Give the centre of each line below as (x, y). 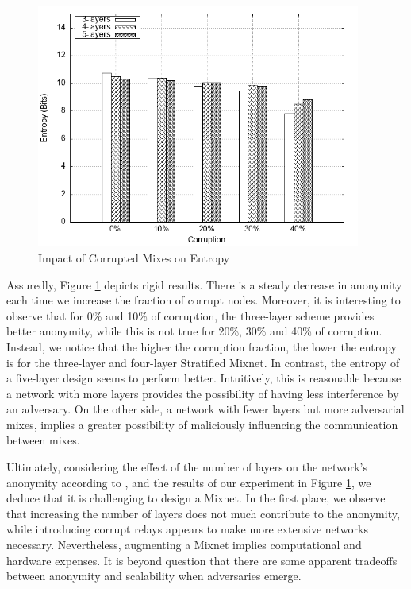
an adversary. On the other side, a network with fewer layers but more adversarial (205, 409)
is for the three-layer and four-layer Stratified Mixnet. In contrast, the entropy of (203, 362)
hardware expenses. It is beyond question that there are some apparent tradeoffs (202, 560)
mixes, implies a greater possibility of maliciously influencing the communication (202, 424)
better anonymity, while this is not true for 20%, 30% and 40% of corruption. (194, 331)
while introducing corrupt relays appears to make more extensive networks (187, 529)
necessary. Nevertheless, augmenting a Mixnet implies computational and (184, 545)
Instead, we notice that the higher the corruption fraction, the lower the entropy (202, 346)
